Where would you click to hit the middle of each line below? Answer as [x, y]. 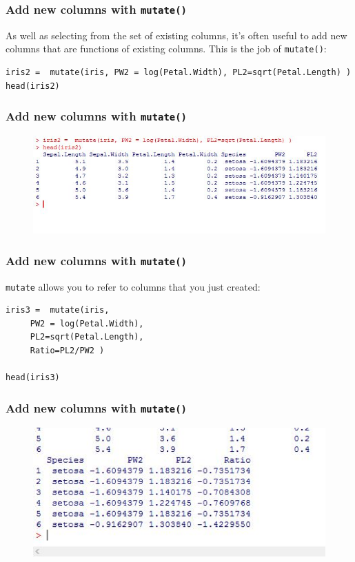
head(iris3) [33, 378]
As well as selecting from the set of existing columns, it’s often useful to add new [176, 35]
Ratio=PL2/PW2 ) [67, 351]
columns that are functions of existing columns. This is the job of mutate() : [166, 49]
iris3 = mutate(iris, [58, 310]
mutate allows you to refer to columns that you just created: [133, 286]
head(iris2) [33, 86]
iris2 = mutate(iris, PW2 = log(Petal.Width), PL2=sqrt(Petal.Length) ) [179, 73]
